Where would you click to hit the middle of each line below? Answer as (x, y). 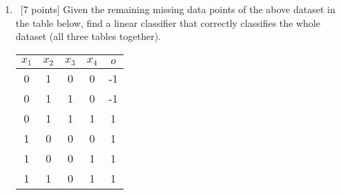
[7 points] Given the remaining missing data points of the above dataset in (178, 9)
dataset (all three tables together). (88, 36)
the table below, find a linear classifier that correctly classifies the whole (168, 22)
